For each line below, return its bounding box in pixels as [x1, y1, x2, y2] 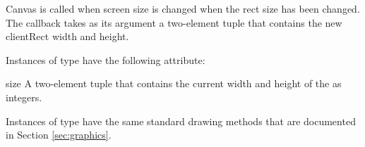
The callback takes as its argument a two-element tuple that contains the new [6, 15, 342, 30]
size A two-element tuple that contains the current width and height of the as [6, 76, 342, 91]
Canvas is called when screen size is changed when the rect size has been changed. [6, 1, 360, 15]
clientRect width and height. [6, 29, 129, 44]
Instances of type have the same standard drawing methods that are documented [6, 113, 356, 128]
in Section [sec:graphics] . [6, 127, 112, 142]
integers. [6, 89, 42, 104]
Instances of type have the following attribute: [6, 52, 205, 67]
